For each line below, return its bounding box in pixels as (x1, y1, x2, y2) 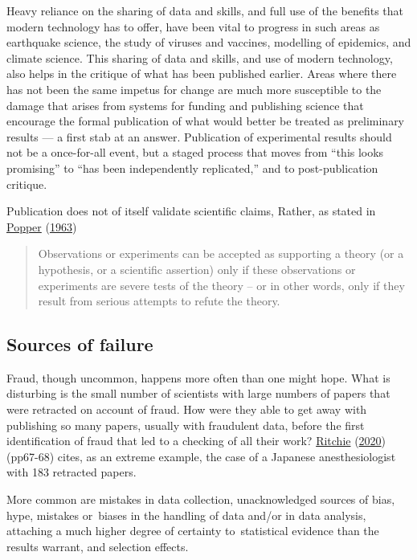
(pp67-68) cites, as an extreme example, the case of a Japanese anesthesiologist (6, 448, 396, 464)
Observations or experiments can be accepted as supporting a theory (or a (38, 245, 404, 262)
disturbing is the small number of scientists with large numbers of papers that (6, 385, 390, 402)
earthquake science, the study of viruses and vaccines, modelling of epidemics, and (6, 34, 411, 51)
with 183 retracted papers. (6, 464, 137, 480)
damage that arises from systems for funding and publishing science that (6, 96, 364, 113)
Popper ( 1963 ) (6, 218, 77, 235)
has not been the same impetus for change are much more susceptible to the (6, 80, 382, 97)
